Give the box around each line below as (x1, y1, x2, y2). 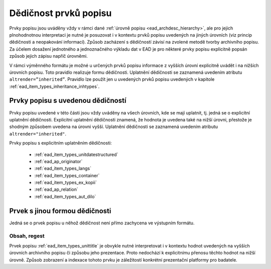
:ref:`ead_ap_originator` (34, 158, 83, 164)
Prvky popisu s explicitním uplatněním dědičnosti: (9, 140, 112, 146)
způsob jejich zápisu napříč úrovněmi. (9, 53, 88, 59)
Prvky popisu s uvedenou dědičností (9, 96, 126, 105)
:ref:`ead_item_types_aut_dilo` (34, 193, 96, 199)
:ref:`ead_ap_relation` (34, 186, 78, 193)
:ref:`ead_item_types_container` (34, 172, 100, 178)
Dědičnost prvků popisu (9, 8, 112, 19)
